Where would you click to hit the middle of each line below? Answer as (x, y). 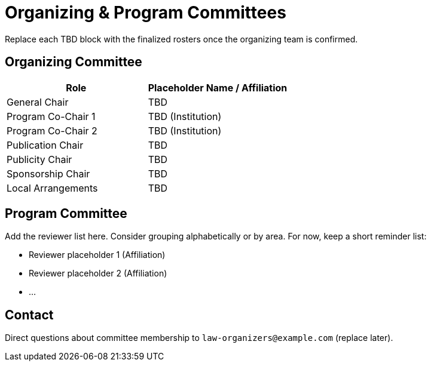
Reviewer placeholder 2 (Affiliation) (98, 273)
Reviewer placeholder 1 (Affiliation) (97, 255)
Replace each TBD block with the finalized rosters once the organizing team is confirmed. (181, 39)
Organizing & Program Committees (146, 13)
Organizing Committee (74, 62)
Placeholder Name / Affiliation (218, 87)
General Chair (38, 102)
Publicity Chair (39, 159)
